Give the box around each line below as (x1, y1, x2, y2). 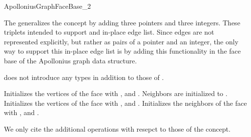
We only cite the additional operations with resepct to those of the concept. (4, 123, 230, 134)
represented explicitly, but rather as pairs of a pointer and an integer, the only (4, 36, 239, 46)
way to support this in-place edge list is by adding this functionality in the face (4, 46, 241, 56)
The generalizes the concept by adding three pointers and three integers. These (4, 17, 240, 27)
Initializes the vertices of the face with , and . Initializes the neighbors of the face (4, 98, 247, 108)
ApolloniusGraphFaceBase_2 (4, 1, 91, 11)
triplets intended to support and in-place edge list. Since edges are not (4, 27, 214, 37)
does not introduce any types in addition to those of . (4, 72, 164, 82)
